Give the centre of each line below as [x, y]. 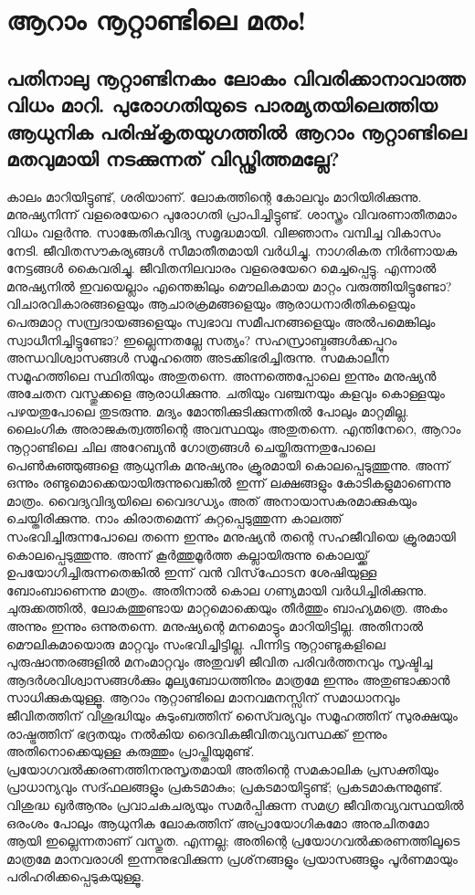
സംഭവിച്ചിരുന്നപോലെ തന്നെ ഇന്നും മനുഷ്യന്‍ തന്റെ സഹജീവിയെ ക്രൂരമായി [231, 537]
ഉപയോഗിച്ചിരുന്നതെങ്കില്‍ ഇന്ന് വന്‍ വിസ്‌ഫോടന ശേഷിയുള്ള [192, 572]
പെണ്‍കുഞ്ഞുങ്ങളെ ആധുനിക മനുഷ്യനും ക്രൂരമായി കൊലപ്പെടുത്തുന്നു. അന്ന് [228, 464]
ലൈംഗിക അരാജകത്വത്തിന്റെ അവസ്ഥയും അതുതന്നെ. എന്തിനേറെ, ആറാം [234, 429]
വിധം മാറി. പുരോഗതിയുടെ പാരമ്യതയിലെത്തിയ [222, 105]
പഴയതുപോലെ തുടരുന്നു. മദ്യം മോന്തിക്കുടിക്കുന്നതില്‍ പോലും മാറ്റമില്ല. [208, 411]
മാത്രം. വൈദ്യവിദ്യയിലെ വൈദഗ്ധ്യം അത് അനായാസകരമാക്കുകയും [212, 500]
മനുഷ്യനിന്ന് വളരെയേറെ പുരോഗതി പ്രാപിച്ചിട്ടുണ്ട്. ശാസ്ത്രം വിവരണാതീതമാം [232, 214]
